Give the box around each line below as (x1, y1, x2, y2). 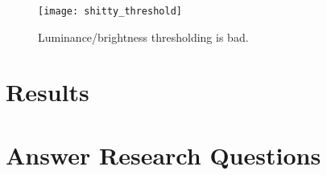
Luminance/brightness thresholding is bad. (38, 28, 249, 45)
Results (6, 75, 89, 108)
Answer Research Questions (6, 138, 321, 171)
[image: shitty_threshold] (38, 6, 182, 17)
